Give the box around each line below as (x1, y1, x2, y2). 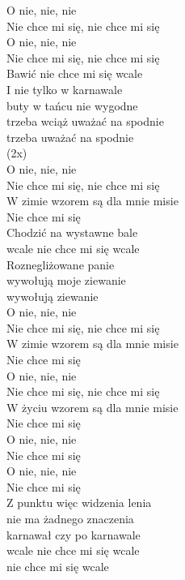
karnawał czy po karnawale (6, 526, 141, 543)
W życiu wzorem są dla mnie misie (6, 398, 179, 415)
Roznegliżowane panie (6, 256, 115, 273)
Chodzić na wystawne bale (6, 224, 138, 241)
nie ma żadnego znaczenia (6, 510, 134, 526)
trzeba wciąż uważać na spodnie (6, 113, 164, 130)
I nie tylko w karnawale (6, 80, 123, 97)
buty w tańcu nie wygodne (6, 97, 138, 114)
